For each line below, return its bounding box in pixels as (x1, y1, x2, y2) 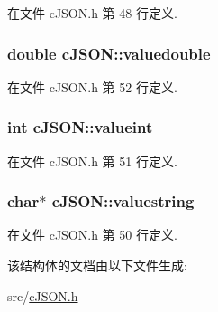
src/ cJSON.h (7, 286, 78, 305)
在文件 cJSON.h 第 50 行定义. (7, 225, 177, 244)
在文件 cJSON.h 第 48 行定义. (7, 4, 177, 22)
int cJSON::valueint (7, 116, 153, 138)
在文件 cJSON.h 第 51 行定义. (7, 151, 177, 170)
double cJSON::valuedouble (7, 42, 211, 64)
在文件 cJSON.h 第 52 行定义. (7, 77, 177, 96)
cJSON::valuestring (51, 190, 195, 213)
